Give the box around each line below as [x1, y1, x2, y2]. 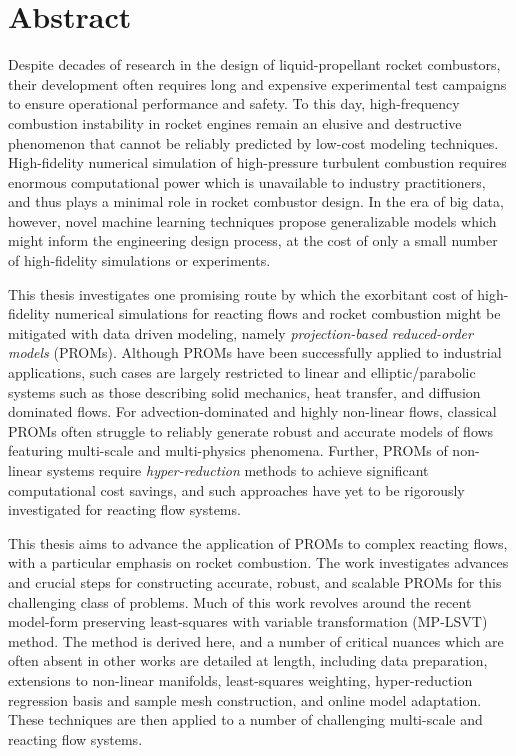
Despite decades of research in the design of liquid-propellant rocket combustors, [8, 54, 501, 75]
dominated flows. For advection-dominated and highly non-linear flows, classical [8, 401, 497, 422]
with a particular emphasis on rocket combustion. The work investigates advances [8, 552, 509, 573]
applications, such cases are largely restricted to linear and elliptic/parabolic [8, 362, 476, 383]
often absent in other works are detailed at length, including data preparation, [8, 650, 488, 671]
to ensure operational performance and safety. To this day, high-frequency [8, 93, 460, 114]
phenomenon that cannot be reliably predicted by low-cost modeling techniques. [8, 132, 499, 153]
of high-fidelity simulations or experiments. [8, 250, 271, 271]
